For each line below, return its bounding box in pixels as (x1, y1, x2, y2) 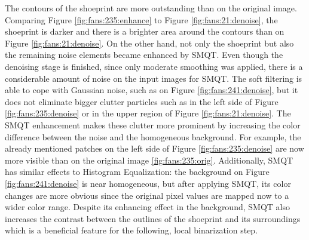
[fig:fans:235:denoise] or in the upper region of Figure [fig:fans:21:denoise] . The (5, 107, 291, 119)
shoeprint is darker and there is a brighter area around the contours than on (5, 25, 284, 38)
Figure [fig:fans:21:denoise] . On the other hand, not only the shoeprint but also (5, 36, 294, 49)
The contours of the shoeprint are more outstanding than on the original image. (5, 2, 297, 14)
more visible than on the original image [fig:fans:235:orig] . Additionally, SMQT (5, 153, 293, 166)
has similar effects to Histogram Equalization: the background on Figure (5, 165, 270, 178)
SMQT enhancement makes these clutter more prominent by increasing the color (5, 118, 301, 131)
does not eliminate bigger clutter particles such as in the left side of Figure (5, 95, 279, 107)
